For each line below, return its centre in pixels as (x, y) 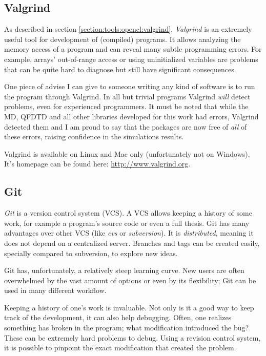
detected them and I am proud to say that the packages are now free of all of (126, 126)
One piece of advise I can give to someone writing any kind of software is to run (130, 86)
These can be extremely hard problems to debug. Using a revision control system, (132, 337)
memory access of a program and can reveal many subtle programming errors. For (133, 49)
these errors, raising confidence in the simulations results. (94, 137)
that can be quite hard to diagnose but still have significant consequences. (120, 69)
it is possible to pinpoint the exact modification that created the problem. (120, 348)
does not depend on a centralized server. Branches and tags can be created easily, (132, 243)
